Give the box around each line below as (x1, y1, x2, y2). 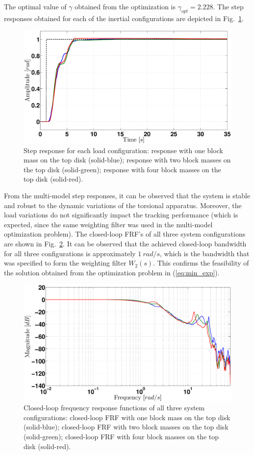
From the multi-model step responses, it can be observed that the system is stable (4, 190, 251, 200)
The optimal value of (4, 1, 67, 11)
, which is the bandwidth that (160, 248, 250, 258)
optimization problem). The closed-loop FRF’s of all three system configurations (4, 229, 246, 239)
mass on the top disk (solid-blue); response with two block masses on (24, 155, 231, 165)
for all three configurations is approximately (4, 248, 136, 258)
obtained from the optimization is (75, 1, 176, 11)
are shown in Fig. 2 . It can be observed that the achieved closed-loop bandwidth (4, 238, 247, 248)
